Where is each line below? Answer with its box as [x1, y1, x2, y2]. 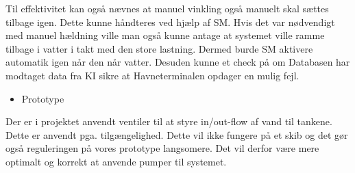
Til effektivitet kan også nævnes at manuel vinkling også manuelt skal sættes [5, 1, 329, 15]
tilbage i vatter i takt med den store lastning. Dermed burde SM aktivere [5, 41, 313, 55]
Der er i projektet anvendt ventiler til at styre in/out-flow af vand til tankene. [5, 114, 332, 129]
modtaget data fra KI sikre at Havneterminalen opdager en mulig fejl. [5, 68, 299, 82]
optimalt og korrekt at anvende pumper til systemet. [5, 154, 227, 168]
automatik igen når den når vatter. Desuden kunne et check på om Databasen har [5, 55, 350, 69]
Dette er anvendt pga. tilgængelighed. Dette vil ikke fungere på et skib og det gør [5, 127, 348, 142]
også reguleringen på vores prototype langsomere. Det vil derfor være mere [5, 141, 319, 155]
